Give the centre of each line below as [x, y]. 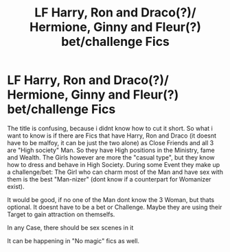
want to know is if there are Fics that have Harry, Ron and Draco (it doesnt [112, 136]
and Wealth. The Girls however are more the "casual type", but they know [111, 157]
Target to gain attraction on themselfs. [61, 214]
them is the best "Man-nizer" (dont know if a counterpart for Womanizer [109, 179]
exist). [16, 186]
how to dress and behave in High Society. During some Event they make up [114, 164]
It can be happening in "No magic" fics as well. [73, 240]
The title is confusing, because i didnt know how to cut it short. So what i [110, 128]
